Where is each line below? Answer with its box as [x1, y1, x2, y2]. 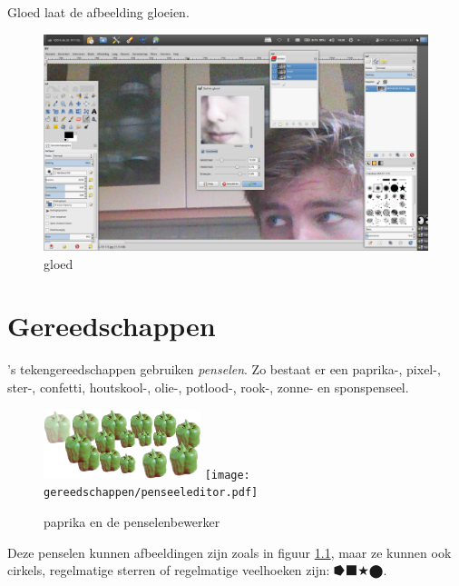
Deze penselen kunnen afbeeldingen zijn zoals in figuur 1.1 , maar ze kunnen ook [7, 542, 452, 561]
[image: [204, 468, 250, 482]
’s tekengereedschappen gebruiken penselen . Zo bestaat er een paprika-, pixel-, [7, 360, 441, 379]
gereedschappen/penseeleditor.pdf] [44, 486, 259, 500]
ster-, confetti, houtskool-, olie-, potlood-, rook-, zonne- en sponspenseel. [7, 378, 409, 396]
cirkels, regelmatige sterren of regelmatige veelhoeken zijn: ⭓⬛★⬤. [7, 561, 387, 580]
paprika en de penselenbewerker [44, 512, 220, 531]
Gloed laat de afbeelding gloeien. [7, 3, 190, 21]
